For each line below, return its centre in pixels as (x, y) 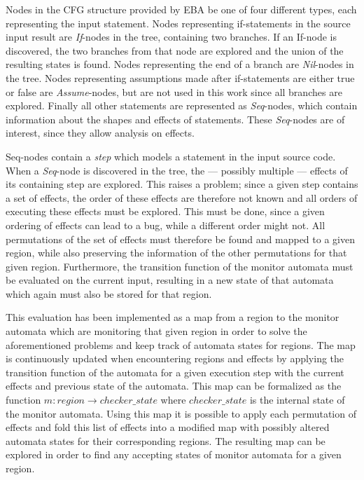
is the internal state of (297, 400)
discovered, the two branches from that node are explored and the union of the (175, 50)
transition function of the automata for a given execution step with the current (175, 372)
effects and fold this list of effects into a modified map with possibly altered (168, 427)
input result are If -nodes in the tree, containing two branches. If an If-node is (171, 37)
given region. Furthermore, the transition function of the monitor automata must (180, 266)
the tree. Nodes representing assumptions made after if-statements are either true (180, 77)
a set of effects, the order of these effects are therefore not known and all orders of (182, 197)
